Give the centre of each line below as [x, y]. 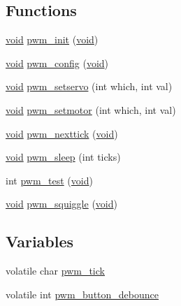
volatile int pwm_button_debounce [82, 294]
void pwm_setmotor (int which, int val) [91, 109]
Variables [40, 241]
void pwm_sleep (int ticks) [63, 157]
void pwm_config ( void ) [57, 63]
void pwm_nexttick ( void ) [62, 133]
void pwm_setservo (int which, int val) [89, 86]
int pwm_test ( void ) [49, 180]
